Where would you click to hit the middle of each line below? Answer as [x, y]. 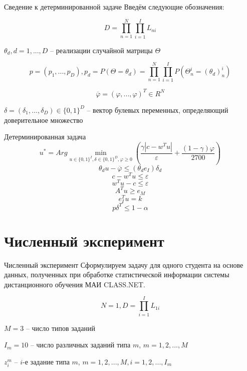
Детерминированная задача [45, 137]
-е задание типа [46, 361]
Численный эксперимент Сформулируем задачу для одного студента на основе [124, 264]
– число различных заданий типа [80, 345]
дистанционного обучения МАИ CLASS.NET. [75, 284]
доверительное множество [44, 120]
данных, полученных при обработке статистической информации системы [117, 274]
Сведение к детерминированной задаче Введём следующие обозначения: [114, 7]
